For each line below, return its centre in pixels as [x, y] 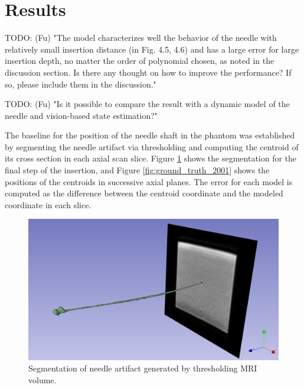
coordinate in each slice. [48, 204]
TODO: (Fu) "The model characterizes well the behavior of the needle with [141, 38]
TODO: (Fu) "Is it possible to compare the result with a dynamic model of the [147, 104]
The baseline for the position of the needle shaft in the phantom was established [150, 135]
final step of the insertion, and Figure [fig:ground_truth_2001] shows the [137, 170]
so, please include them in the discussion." [81, 84]
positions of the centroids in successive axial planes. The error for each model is [149, 181]
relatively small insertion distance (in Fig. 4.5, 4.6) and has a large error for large [152, 49]
